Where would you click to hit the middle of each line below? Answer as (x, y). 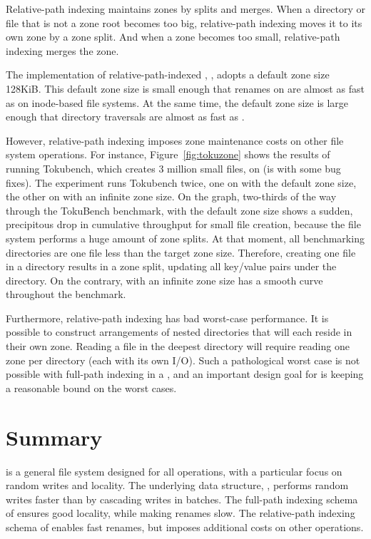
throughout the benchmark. (66, 294)
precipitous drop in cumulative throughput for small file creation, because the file (183, 224)
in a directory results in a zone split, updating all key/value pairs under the (171, 266)
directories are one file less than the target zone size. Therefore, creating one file (181, 252)
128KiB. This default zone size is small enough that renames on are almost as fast (185, 88)
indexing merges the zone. (62, 50)
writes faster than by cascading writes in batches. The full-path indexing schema (182, 499)
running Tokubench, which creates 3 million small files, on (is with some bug (173, 168)
